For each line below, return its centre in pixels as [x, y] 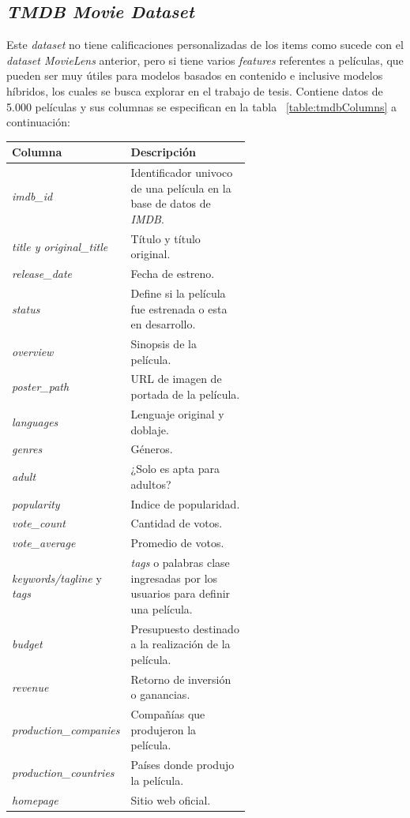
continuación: [38, 122]
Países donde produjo [182, 765]
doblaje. [150, 429]
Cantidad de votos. [177, 523]
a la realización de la [181, 644]
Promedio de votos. [177, 543]
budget [27, 644]
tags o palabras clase [180, 563]
